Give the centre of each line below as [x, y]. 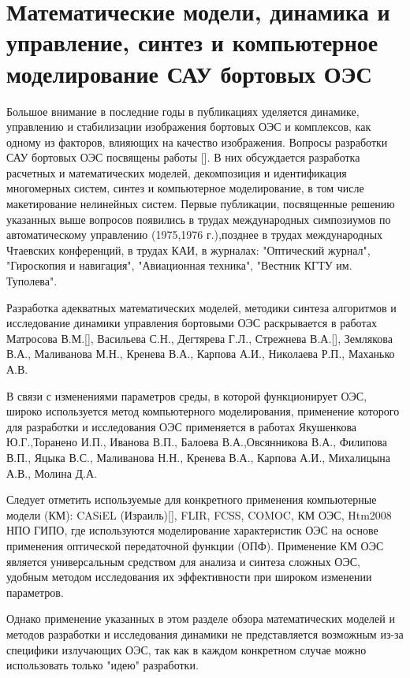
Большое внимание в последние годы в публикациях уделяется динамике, [183, 111]
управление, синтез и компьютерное [192, 42]
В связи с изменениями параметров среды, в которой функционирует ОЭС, [187, 395]
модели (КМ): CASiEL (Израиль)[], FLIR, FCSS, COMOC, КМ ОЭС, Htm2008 [199, 514]
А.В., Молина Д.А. [52, 473]
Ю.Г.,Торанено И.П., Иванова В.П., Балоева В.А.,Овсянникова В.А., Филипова [197, 442]
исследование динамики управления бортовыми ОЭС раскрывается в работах [192, 323]
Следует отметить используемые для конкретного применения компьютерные [192, 499]
